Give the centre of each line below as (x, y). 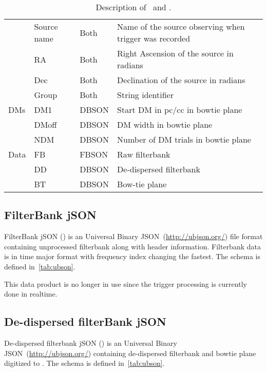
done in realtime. (31, 294)
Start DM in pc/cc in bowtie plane (180, 110)
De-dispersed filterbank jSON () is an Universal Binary (91, 342)
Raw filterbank (144, 154)
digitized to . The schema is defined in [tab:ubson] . (84, 363)
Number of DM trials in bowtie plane (184, 139)
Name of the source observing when (181, 26)
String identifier (145, 95)
